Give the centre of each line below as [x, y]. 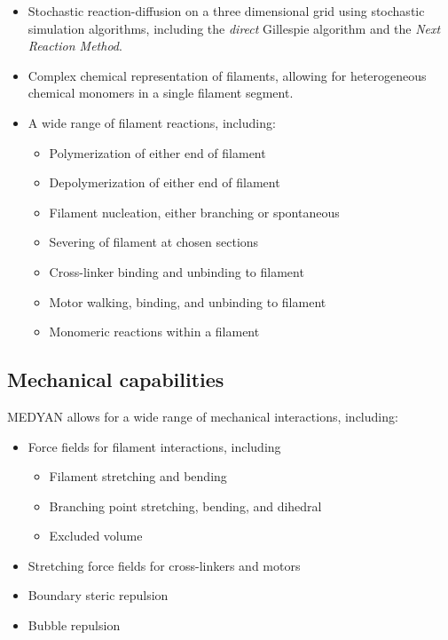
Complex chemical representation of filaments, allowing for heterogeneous [227, 75]
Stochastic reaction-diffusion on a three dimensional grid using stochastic [226, 11]
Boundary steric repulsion [98, 595]
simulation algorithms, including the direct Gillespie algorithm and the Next [234, 28]
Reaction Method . [75, 46]
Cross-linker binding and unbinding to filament [177, 271]
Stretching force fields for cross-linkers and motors [164, 565]
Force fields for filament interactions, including [154, 446]
